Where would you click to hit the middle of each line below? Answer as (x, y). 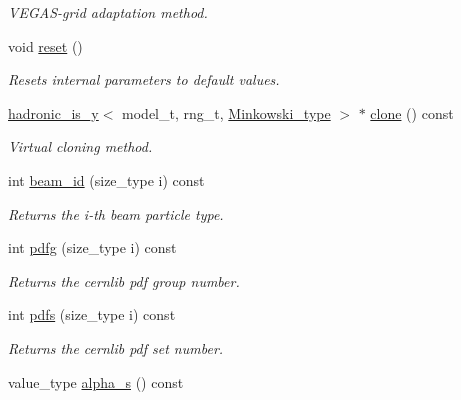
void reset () (45, 45)
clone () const (412, 112)
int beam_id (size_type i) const (106, 179)
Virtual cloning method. (80, 146)
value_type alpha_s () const (96, 381)
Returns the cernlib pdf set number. (116, 347)
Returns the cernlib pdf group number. (124, 280)
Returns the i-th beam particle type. (116, 213)
